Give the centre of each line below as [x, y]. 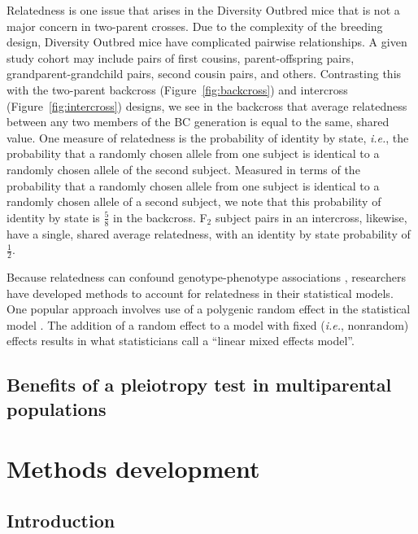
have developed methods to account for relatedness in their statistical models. [200, 293]
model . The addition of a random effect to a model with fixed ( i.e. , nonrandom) [208, 324]
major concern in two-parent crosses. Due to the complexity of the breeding [195, 26]
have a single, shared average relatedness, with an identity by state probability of [209, 233]
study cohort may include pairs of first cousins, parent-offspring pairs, [181, 57]
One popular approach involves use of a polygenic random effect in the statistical [209, 309]
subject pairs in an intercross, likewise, [311, 217]
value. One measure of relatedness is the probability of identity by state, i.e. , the [208, 137]
